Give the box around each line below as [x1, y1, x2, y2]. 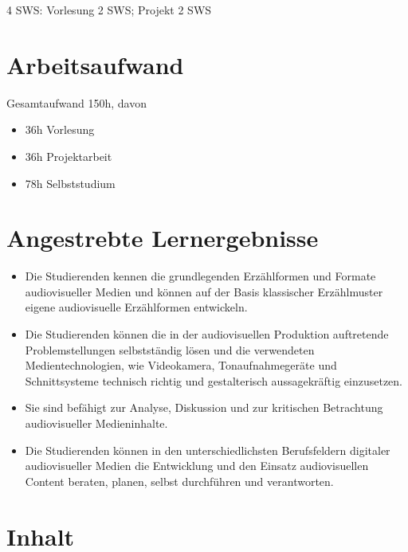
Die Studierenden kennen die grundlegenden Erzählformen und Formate [25, 268, 376, 284]
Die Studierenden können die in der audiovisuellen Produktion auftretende [25, 326, 389, 342]
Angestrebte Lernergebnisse [6, 221, 319, 254]
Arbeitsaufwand [6, 48, 184, 80]
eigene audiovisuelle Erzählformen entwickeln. [25, 299, 248, 315]
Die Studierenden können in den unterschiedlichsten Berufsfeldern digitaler [25, 441, 390, 458]
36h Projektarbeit [25, 147, 112, 164]
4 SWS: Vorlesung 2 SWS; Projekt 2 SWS [6, 2, 212, 18]
